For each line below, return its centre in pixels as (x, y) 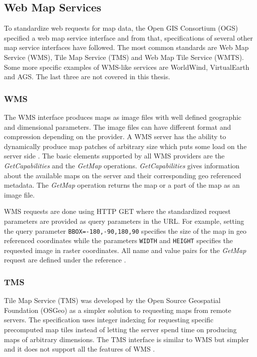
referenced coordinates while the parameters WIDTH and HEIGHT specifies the (119, 240)
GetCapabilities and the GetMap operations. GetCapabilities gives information (122, 165)
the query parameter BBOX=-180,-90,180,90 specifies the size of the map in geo (125, 230)
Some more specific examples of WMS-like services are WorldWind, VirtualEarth (127, 67)
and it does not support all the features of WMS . (80, 349)
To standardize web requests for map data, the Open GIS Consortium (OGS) (121, 28)
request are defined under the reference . (65, 260)
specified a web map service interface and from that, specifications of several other (128, 37)
